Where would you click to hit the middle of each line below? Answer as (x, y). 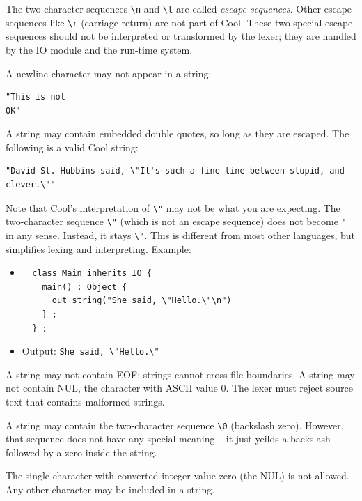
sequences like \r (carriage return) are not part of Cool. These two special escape (179, 22)
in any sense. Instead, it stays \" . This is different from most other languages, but (181, 234)
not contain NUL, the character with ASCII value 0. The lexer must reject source (180, 388)
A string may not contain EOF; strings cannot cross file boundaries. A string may (180, 374)
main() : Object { (85, 287)
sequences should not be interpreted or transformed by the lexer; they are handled (181, 36)
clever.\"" (31, 185)
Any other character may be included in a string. (110, 490)
